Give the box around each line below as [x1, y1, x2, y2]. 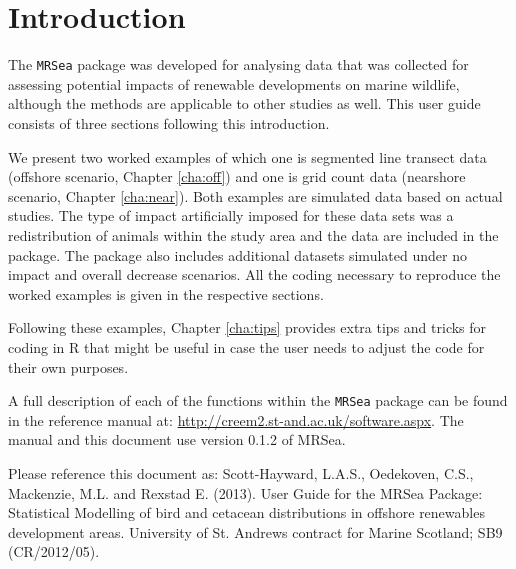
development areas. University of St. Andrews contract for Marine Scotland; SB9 [8, 521, 503, 542]
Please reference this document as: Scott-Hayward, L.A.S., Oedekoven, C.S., [8, 462, 474, 483]
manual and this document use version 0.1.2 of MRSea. [8, 429, 346, 450]
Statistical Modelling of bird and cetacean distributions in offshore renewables [8, 502, 485, 523]
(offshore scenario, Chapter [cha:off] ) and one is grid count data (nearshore [8, 166, 466, 187]
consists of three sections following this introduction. [8, 112, 330, 133]
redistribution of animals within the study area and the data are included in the [8, 224, 499, 245]
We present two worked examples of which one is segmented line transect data [8, 146, 487, 167]
